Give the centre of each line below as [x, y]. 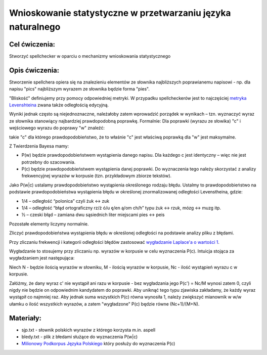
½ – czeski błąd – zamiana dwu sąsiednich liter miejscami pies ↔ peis [93, 215]
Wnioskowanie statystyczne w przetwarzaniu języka [120, 13]
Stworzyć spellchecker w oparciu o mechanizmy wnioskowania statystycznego [90, 56]
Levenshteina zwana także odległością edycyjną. [59, 105]
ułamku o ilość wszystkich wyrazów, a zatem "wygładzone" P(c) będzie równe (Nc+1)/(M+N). [104, 304]
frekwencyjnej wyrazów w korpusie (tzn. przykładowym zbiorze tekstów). [96, 176]
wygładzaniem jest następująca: [42, 258]
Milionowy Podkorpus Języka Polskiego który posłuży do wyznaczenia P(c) [98, 344]
